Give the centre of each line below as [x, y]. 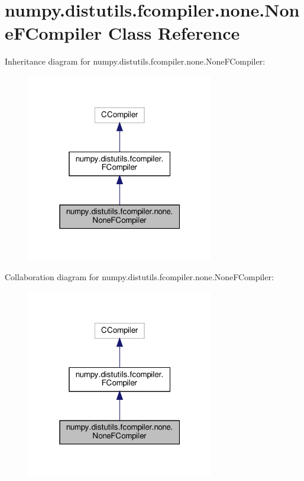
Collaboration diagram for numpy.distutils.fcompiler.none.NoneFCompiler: [139, 277]
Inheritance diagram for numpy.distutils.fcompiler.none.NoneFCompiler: [135, 61]
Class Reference [174, 33]
